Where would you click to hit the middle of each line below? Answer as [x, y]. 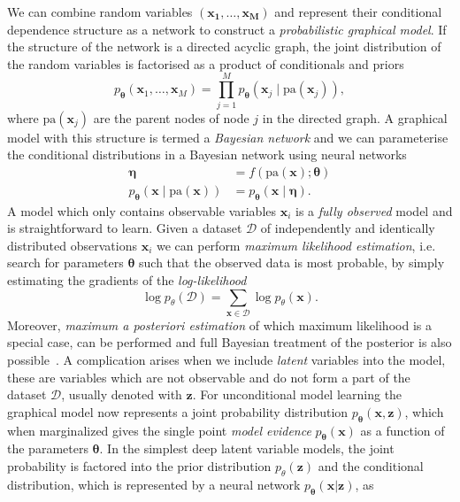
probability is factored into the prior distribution [139, 466]
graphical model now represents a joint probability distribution [178, 411]
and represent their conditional [358, 12]
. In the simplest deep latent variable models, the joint [247, 448]
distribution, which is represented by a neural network [154, 484]
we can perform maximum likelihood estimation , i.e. [296, 245]
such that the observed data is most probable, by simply [292, 263]
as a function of [402, 430]
